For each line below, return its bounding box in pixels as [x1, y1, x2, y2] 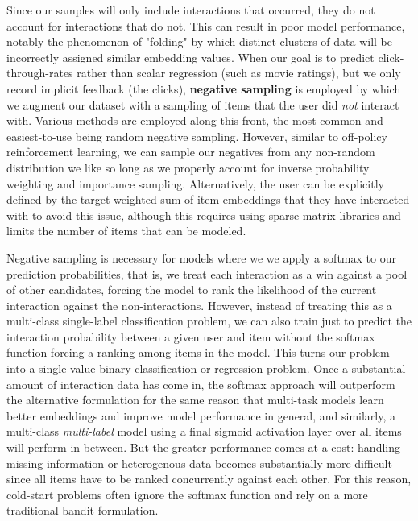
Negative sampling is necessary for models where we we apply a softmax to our [6, 249, 396, 266]
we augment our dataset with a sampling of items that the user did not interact [6, 96, 399, 113]
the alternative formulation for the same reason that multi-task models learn [6, 391, 384, 408]
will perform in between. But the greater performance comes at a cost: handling [6, 439, 401, 456]
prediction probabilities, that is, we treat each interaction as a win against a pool [6, 265, 408, 282]
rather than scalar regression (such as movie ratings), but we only [77, 64, 401, 81]
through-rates [6, 64, 73, 81]
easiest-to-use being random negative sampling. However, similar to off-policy [6, 127, 387, 144]
